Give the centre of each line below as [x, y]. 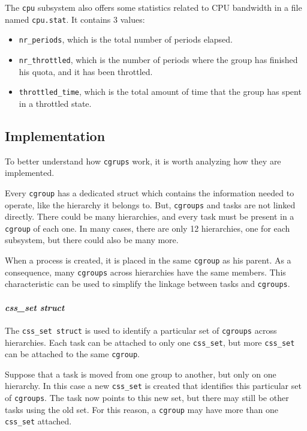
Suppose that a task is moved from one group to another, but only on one [141, 374]
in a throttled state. [55, 103]
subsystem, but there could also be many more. [92, 240]
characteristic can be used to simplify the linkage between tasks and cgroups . [148, 284]
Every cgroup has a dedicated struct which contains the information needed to [150, 192]
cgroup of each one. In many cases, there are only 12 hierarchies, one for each [148, 228]
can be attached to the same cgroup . [73, 354]
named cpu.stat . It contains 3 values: [75, 19]
